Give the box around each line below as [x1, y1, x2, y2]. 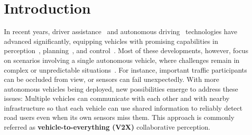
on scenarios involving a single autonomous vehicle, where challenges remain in [4, 55, 240, 65]
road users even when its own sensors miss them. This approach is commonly [4, 112, 234, 122]
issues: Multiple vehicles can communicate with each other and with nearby [4, 93, 230, 103]
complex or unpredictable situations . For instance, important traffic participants [4, 64, 247, 75]
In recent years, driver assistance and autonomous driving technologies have [4, 26, 237, 37]
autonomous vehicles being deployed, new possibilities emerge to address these [4, 83, 238, 94]
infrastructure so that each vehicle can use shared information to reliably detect [4, 102, 243, 113]
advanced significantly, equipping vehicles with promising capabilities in [4, 36, 218, 46]
